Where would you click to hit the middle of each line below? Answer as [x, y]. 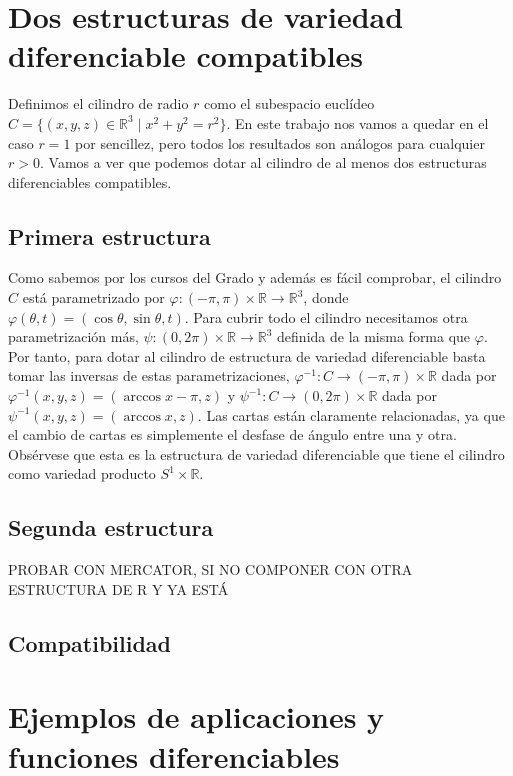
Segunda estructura [111, 527]
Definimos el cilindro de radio [98, 103]
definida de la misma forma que [374, 336]
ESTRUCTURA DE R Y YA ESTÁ [118, 588]
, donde [326, 297]
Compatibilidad [89, 642]
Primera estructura [109, 235]
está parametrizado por [93, 297]
